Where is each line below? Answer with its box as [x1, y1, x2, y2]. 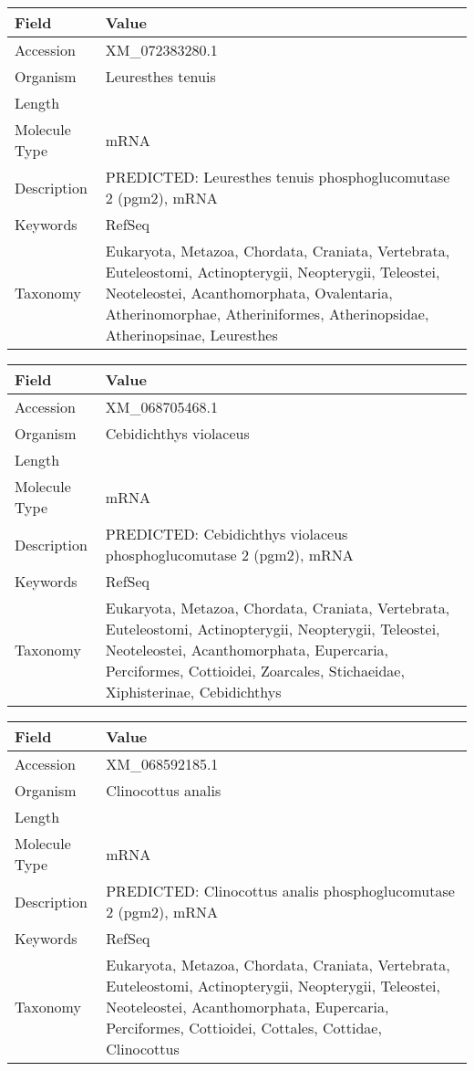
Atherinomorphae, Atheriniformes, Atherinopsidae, [105, 303, 429, 324]
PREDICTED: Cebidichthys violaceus [105, 523, 348, 544]
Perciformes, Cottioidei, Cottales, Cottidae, [106, 1017, 382, 1038]
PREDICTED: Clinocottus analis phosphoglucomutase [106, 880, 455, 901]
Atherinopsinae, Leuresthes [105, 324, 278, 345]
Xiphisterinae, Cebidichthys [105, 681, 282, 702]
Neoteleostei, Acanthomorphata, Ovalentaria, [105, 282, 393, 303]
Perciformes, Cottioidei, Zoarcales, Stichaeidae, [105, 660, 405, 681]
